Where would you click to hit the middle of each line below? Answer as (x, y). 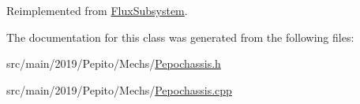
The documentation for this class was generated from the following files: (180, 37)
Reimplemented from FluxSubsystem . (97, 10)
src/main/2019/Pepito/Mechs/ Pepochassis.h (114, 63)
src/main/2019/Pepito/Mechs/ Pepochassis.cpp (119, 89)
